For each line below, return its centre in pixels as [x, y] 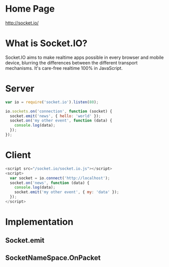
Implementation [39, 222]
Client [18, 155]
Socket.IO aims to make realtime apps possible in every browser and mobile [84, 57]
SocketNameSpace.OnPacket [53, 258]
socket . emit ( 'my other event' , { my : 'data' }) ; [67, 192]
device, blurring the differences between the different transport [72, 63]
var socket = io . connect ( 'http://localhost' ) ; [60, 178]
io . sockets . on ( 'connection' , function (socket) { [59, 111]
